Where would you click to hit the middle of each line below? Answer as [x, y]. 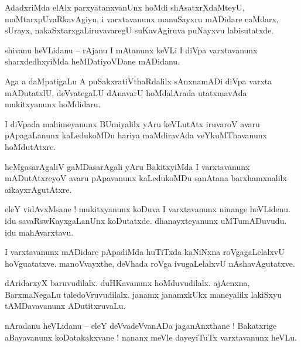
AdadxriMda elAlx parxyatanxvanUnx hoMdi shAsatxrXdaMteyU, [125, 7]
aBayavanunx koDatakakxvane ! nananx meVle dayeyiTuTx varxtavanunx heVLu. [151, 337]
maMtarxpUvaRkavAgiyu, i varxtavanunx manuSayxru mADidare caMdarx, [142, 18]
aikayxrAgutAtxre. [38, 189]
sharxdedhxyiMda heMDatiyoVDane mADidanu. [93, 61]
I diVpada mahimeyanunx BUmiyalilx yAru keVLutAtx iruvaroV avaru [132, 123]
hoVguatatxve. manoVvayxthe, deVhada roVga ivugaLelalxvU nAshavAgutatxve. [150, 263]
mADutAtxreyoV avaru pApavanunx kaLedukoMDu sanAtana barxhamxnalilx [146, 178]
